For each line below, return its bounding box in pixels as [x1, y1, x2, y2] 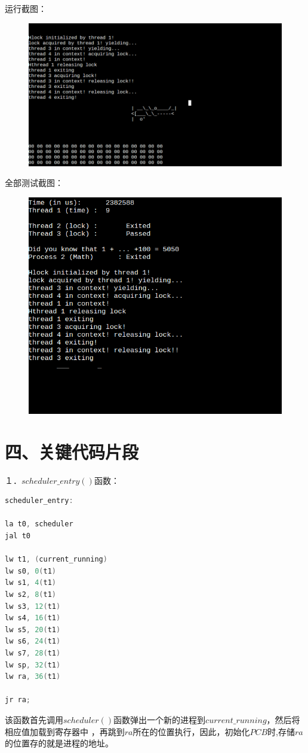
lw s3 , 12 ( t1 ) [5, 602, 61, 611]
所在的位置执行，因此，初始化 [133, 725, 250, 737]
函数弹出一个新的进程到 [113, 713, 206, 725]
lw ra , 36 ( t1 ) [5, 672, 61, 681]
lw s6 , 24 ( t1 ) [5, 637, 61, 646]
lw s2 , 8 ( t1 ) [5, 590, 56, 599]
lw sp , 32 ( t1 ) [5, 660, 61, 669]
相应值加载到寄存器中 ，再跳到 [5, 725, 125, 737]
